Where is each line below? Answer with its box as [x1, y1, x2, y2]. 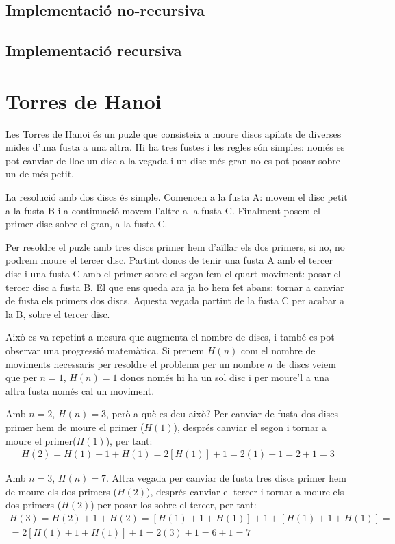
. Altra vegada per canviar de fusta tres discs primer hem [106, 471, 346, 485]
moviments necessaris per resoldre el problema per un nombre [5, 356, 264, 371]
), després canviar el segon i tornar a [173, 419, 327, 434]
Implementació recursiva [5, 40, 182, 61]
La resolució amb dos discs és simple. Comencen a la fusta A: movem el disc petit [5, 190, 348, 204]
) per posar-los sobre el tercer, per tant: [90, 497, 257, 512]
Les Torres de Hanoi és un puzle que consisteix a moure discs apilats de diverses [5, 126, 342, 140]
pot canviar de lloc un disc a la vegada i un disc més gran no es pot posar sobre [5, 153, 341, 167]
